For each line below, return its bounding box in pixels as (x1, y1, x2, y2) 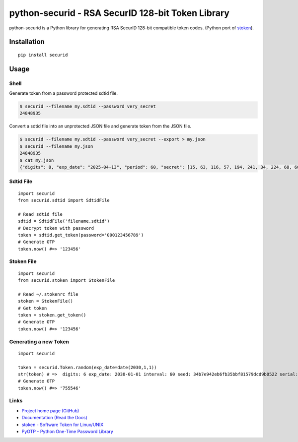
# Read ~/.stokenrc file (18, 291, 78, 297)
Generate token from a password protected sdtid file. (9, 90, 118, 96)
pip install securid (18, 52, 68, 58)
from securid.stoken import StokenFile (18, 278, 115, 283)
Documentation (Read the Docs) (21, 415, 88, 421)
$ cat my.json (19, 157, 54, 163)
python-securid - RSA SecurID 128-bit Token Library (9, 7, 229, 18)
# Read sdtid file (18, 211, 63, 217)
